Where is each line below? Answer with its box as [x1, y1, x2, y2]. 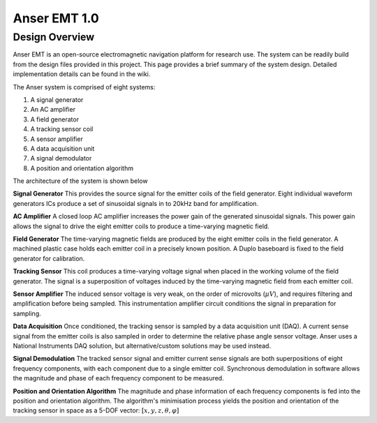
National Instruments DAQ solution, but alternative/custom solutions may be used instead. [13, 341, 272, 350]
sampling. [13, 309, 41, 318]
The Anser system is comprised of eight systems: [13, 82, 156, 91]
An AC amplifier [30, 105, 76, 114]
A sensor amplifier [30, 135, 83, 143]
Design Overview [13, 31, 95, 43]
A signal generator [30, 95, 84, 104]
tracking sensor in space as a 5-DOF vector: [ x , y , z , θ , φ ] [13, 406, 179, 415]
